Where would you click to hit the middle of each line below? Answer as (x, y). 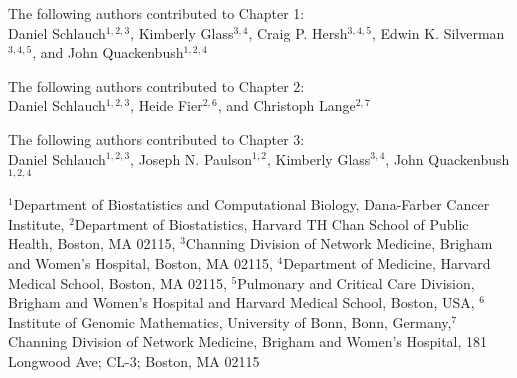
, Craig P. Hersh (298, 32)
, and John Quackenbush (108, 52)
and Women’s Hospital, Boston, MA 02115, (140, 263)
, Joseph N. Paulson (191, 158)
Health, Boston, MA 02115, (92, 243)
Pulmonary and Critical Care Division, (356, 282)
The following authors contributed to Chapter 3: (156, 138)
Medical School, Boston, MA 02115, (117, 282)
